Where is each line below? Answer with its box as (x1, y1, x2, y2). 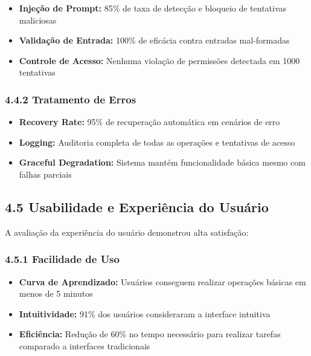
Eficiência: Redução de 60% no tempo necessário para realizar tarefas (19, 328, 281, 340)
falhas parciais (19, 167, 72, 180)
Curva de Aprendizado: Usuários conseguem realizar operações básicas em (19, 275, 306, 288)
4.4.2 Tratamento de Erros (5, 91, 136, 106)
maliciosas (19, 13, 57, 26)
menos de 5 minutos (19, 287, 93, 300)
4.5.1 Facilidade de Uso (5, 251, 120, 267)
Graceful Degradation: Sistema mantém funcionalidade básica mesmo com (19, 156, 306, 169)
